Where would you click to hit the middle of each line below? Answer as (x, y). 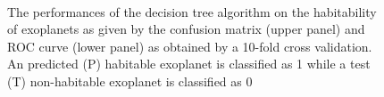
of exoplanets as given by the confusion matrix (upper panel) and (186, 29)
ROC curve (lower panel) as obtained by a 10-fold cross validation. (190, 46)
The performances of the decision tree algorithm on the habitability (192, 11)
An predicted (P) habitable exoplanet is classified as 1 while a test (189, 64)
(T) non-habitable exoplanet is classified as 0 (130, 81)
